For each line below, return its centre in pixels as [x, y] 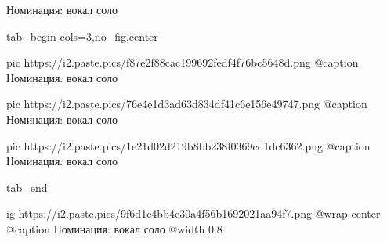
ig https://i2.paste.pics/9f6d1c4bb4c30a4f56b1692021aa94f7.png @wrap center [193, 213]
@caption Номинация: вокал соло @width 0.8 [114, 228]
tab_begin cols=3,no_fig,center [82, 36]
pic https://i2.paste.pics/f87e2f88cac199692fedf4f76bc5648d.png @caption [183, 62]
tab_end [27, 187]
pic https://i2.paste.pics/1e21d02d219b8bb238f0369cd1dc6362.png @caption [188, 145]
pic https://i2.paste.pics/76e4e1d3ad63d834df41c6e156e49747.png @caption [187, 104]
